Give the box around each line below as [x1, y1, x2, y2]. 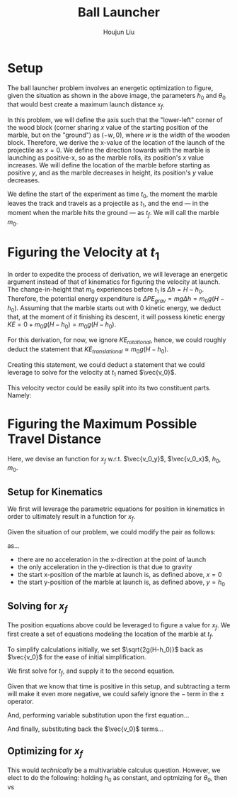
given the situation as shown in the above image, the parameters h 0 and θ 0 [7, 91, 226, 101]
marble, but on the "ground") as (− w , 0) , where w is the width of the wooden [7, 131, 230, 139]
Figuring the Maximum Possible [7, 416, 197, 432]
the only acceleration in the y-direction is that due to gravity [17, 562, 192, 571]
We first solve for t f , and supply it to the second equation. [7, 666, 175, 676]
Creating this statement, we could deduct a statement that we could [7, 360, 205, 369]
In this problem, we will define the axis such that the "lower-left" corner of [7, 116, 223, 124]
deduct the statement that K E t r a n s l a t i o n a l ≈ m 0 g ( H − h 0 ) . [7, 345, 169, 355]
